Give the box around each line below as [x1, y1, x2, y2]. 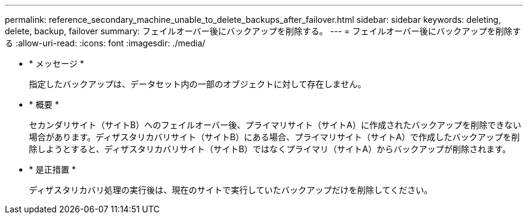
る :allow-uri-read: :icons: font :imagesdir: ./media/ [5, 38, 206, 48]
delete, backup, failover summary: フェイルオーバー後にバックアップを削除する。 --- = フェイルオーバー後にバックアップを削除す [5, 26, 521, 36]
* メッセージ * [29, 58, 84, 69]
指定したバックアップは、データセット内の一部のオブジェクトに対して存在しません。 [29, 79, 366, 89]
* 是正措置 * [29, 164, 76, 174]
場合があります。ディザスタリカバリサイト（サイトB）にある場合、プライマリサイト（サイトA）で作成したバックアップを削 [29, 132, 520, 142]
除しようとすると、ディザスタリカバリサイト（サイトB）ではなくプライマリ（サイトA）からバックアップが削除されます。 [29, 144, 511, 154]
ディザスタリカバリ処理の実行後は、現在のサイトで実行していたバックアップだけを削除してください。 [29, 185, 433, 195]
